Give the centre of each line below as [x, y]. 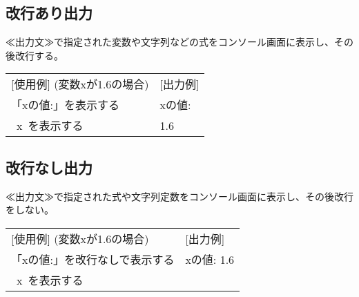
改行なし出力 [49, 167]
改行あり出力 [49, 13]
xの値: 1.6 [210, 259]
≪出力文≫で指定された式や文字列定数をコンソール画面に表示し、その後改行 [179, 196]
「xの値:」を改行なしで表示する [93, 259]
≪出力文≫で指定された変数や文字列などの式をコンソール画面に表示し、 [170, 42]
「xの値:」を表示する [65, 105]
